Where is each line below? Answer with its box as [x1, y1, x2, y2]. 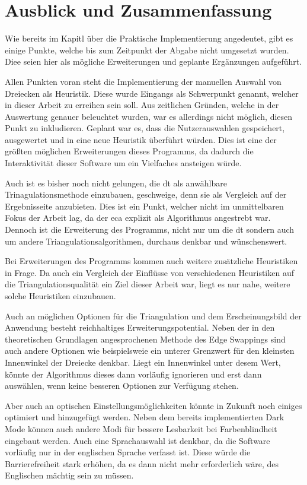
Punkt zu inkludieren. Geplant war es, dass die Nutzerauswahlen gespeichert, [5, 122, 285, 134]
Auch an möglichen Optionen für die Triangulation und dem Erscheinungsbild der [5, 309, 302, 322]
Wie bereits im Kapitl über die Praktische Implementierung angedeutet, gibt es [5, 32, 293, 45]
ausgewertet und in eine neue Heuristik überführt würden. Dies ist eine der [5, 133, 277, 145]
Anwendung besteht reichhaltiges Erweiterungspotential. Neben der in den [5, 321, 275, 334]
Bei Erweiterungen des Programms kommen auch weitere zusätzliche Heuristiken [5, 255, 298, 267]
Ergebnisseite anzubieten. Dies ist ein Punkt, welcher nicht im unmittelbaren [5, 199, 284, 212]
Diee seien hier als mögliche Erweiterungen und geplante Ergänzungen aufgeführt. [5, 55, 302, 68]
